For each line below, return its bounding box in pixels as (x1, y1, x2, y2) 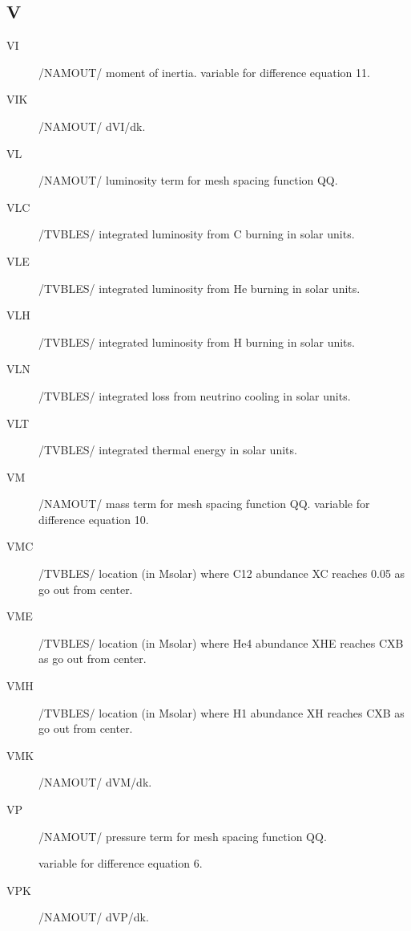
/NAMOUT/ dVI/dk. (38, 117, 146, 134)
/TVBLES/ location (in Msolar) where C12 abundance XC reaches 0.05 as (38, 565, 405, 582)
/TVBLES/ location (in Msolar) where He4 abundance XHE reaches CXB (38, 634, 404, 651)
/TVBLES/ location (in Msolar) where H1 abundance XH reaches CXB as (38, 704, 405, 721)
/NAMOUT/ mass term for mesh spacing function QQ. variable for (38, 495, 370, 512)
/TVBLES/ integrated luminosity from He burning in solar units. (38, 279, 361, 296)
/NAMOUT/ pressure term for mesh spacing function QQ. (38, 827, 327, 844)
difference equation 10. (38, 510, 149, 527)
